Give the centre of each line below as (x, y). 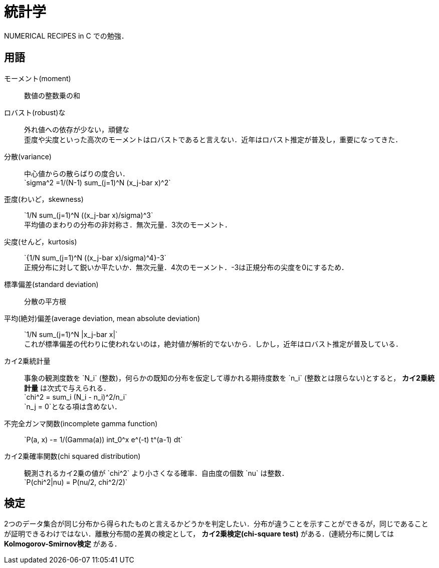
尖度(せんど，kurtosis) (41, 241)
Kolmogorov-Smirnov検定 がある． (63, 544)
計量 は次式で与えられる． (67, 388)
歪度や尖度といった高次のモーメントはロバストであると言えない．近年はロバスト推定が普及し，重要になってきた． (213, 139)
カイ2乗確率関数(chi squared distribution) (72, 456)
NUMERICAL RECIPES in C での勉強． (66, 36)
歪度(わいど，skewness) (44, 199)
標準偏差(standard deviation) (51, 284)
